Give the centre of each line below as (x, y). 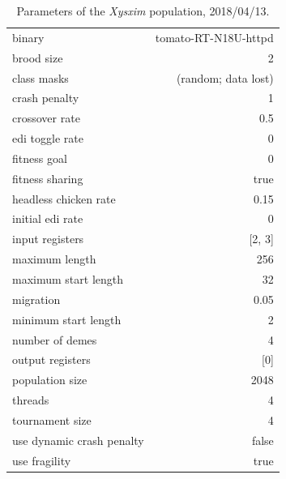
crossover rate (46, 118)
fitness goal (40, 158)
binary (28, 37)
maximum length (54, 259)
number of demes (55, 339)
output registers (51, 359)
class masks (41, 77)
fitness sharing (48, 178)
